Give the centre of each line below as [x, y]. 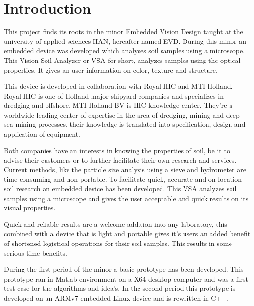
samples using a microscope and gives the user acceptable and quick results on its [126, 198]
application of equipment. [42, 134]
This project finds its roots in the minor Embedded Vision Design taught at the [124, 31]
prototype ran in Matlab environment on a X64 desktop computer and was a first [126, 278]
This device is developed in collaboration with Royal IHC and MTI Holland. [118, 86]
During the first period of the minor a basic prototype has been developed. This [124, 269]
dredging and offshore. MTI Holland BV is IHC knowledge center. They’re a [118, 105]
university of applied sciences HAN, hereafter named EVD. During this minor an [125, 41]
